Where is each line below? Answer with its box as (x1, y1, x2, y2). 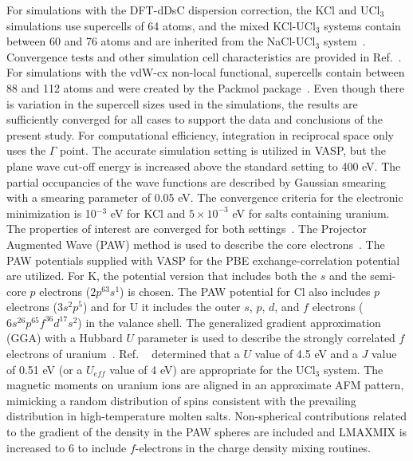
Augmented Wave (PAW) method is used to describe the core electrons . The (6, 235, 385, 252)
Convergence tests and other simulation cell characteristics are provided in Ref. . (6, 48, 402, 65)
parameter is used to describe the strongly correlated (137, 329, 395, 346)
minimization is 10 (6, 204, 96, 221)
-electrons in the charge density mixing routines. (135, 439, 371, 455)
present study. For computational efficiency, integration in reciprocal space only (6, 126, 394, 143)
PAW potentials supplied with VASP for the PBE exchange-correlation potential (6, 251, 400, 268)
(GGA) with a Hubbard (6, 329, 123, 346)
